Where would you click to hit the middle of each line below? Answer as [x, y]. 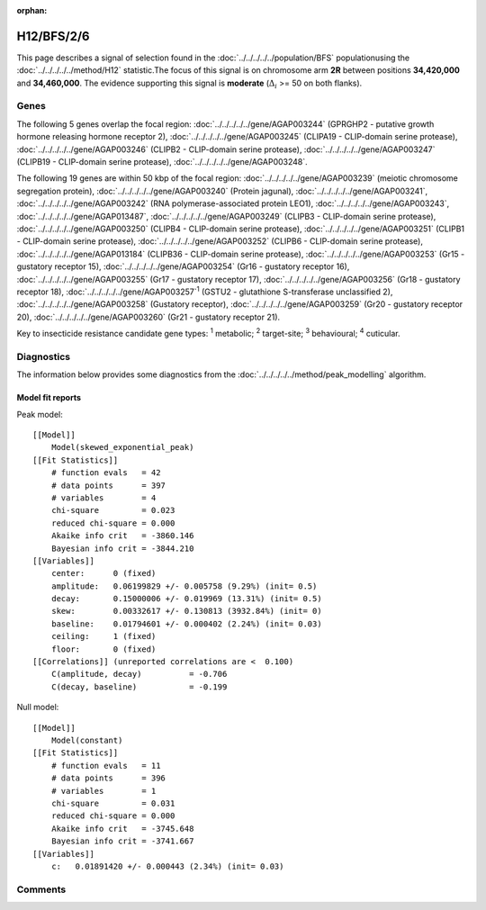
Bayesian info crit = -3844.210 [122, 548]
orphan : [32, 10]
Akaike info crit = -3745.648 [122, 829]
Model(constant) [87, 740]
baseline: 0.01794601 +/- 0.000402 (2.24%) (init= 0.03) [187, 624]
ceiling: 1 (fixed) [103, 636]
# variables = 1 [103, 791]
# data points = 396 [108, 778]
